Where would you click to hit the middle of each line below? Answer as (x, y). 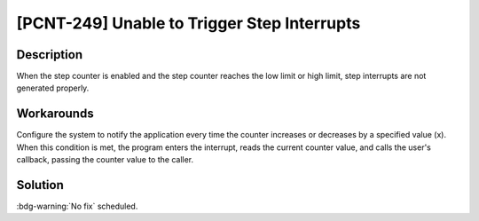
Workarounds (55, 114)
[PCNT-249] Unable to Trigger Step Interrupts (188, 23)
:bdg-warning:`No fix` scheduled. (77, 206)
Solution (40, 185)
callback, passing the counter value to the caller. (105, 160)
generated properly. (53, 88)
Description (50, 55)
